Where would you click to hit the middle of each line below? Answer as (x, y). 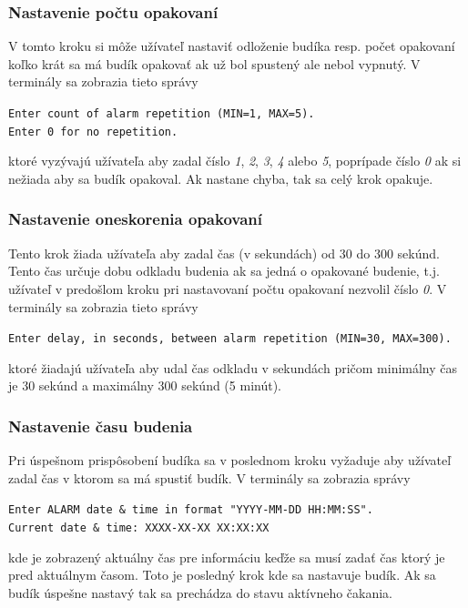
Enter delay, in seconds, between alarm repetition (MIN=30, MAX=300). (230, 339)
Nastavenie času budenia (101, 426)
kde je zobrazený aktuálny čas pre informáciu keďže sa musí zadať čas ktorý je (227, 557)
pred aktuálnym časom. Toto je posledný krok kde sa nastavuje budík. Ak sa (222, 575)
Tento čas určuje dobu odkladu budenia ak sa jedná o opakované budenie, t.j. (224, 271)
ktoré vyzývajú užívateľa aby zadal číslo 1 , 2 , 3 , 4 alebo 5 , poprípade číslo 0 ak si (235, 161)
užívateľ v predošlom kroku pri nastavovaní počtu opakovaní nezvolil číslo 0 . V (228, 288)
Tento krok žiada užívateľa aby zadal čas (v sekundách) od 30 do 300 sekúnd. (224, 253)
